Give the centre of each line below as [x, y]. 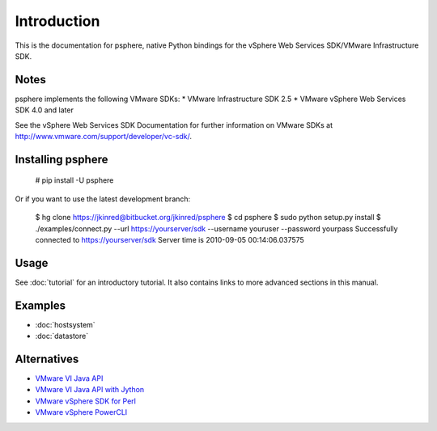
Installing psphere [62, 159]
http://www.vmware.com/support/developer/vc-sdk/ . [104, 137]
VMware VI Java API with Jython [90, 390]
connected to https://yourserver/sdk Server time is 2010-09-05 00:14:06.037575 [170, 239]
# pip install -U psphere [74, 180]
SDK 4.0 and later [45, 110]
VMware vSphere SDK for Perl [86, 401]
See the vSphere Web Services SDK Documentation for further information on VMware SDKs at [174, 125]
